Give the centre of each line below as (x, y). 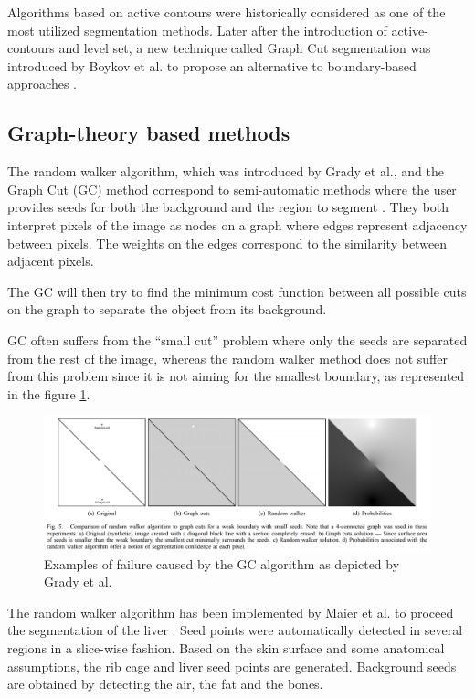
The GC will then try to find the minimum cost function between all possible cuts (237, 291)
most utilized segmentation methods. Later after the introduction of (197, 30)
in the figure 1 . (49, 393)
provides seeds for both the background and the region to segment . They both (228, 207)
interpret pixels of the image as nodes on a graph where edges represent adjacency (237, 224)
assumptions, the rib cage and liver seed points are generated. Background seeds (232, 666)
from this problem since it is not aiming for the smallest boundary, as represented (236, 376)
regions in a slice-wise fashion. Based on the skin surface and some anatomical (226, 648)
